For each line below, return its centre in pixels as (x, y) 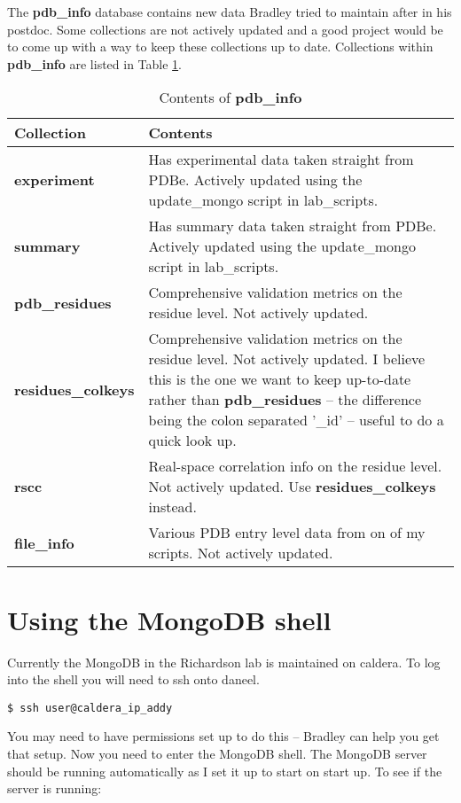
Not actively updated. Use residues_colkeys (292, 487)
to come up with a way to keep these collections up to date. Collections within (220, 47)
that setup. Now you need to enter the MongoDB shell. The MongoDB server (217, 753)
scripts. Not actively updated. (241, 553)
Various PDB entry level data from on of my (287, 533)
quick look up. (192, 440)
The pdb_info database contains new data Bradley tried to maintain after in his (230, 12)
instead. (172, 507)
